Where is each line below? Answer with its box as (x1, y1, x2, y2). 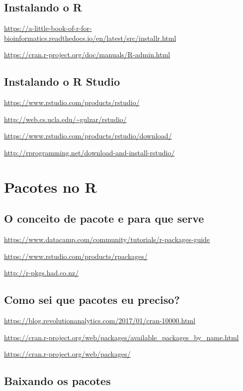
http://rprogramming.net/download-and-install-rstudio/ (4, 147, 175, 157)
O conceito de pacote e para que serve (4, 211, 204, 226)
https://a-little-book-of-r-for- (4, 23, 92, 33)
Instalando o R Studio (4, 74, 120, 89)
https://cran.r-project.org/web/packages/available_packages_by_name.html (4, 332, 239, 342)
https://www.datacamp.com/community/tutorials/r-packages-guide (4, 234, 210, 245)
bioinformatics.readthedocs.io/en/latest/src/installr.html (4, 32, 176, 43)
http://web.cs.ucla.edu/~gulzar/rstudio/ (4, 114, 127, 124)
